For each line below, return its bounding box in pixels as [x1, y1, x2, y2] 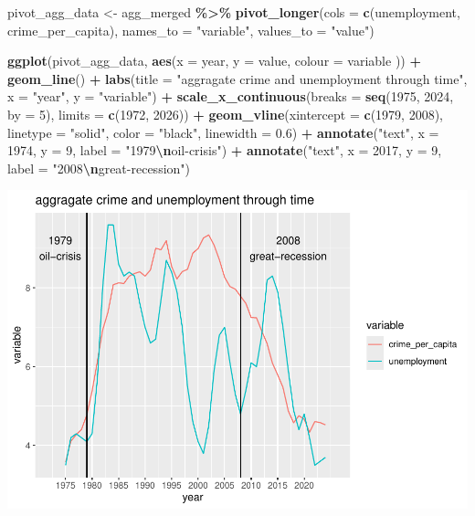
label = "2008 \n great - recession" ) [7, 158, 191, 177]
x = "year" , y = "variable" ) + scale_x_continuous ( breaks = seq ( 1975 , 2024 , [7, 87, 454, 106]
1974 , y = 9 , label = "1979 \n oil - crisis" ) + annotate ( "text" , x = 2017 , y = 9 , [7, 141, 442, 160]
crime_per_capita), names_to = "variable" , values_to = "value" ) [7, 20, 375, 39]
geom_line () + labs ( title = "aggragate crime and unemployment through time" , [7, 68, 468, 88]
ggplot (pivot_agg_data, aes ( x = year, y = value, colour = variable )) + [7, 51, 421, 70]
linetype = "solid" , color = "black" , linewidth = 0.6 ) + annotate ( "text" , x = [7, 122, 439, 142]
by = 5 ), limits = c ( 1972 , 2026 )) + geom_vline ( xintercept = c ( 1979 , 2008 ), [7, 104, 443, 123]
